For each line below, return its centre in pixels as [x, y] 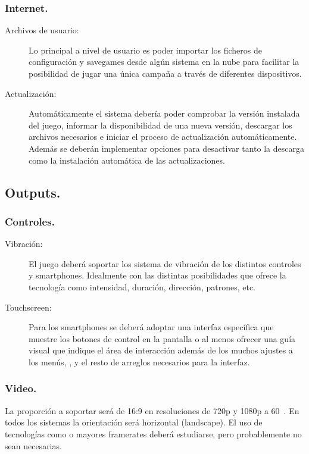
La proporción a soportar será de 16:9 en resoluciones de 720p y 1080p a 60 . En [152, 410]
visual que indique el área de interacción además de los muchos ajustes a [161, 350]
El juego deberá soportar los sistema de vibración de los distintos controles [165, 263]
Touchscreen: [28, 307]
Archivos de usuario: [42, 30]
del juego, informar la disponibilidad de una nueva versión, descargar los [160, 125]
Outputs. [33, 192]
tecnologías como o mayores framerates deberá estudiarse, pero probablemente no [153, 433]
